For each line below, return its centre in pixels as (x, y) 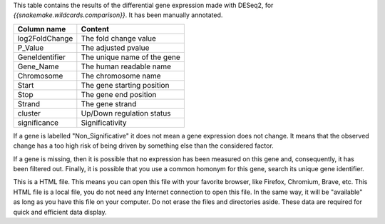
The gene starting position (125, 85)
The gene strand (109, 103)
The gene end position (119, 94)
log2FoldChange (45, 38)
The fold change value (119, 38)
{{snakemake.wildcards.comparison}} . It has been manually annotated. (118, 15)
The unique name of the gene (131, 57)
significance (38, 123)
